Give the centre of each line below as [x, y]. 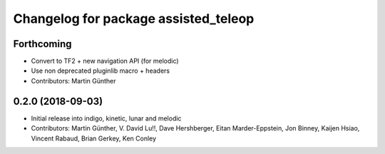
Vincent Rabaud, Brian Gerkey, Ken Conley [94, 138]
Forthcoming [42, 44]
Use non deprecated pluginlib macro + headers [101, 71]
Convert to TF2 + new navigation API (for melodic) [105, 61]
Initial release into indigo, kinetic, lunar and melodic [106, 118]
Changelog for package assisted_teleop [134, 19]
